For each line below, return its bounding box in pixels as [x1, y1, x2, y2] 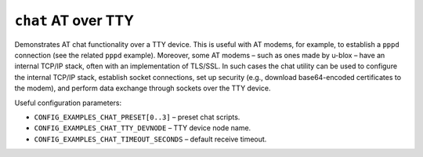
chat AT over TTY [14, 12, 135, 29]
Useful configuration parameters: [14, 98, 121, 108]
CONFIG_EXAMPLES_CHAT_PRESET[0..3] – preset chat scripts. [34, 112, 240, 122]
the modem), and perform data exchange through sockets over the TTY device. [14, 83, 271, 93]
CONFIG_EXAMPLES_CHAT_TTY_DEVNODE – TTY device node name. [34, 123, 251, 133]
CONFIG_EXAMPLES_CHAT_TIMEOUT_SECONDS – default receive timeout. [34, 134, 267, 144]
